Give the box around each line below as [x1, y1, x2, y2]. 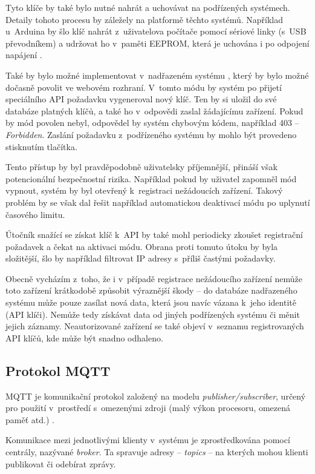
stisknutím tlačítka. [5, 140, 77, 153]
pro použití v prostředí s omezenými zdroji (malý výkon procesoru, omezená [5, 401, 291, 414]
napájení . [5, 48, 42, 61]
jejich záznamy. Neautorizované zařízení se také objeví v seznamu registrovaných [5, 320, 304, 332]
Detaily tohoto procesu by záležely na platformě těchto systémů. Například [5, 13, 284, 25]
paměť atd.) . [5, 413, 54, 426]
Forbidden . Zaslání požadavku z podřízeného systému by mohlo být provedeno [5, 128, 297, 140]
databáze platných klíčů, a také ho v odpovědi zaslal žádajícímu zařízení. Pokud [5, 104, 304, 117]
